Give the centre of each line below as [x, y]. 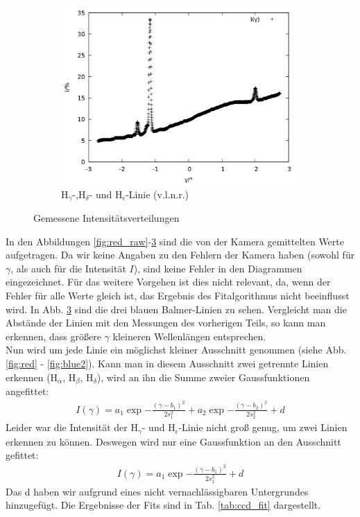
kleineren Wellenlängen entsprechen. [189, 336]
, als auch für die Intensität [68, 268]
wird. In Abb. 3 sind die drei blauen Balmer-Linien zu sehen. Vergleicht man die [176, 309]
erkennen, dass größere [53, 336]
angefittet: [27, 391]
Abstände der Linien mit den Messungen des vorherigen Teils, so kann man [166, 323]
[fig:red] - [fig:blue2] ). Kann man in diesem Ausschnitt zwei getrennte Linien [167, 363]
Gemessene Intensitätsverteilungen [106, 218]
